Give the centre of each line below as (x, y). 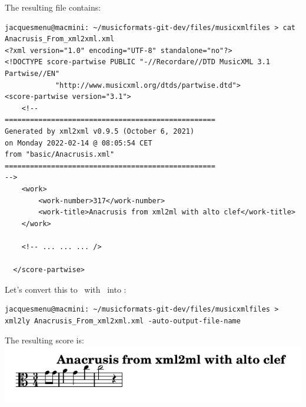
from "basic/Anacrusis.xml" (60, 155)
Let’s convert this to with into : (66, 289)
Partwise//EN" (32, 73)
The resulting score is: (44, 340)
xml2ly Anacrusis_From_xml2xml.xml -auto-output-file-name (123, 321)
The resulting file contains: (53, 7)
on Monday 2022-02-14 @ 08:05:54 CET (79, 143)
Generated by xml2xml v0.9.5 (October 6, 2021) (100, 131)
